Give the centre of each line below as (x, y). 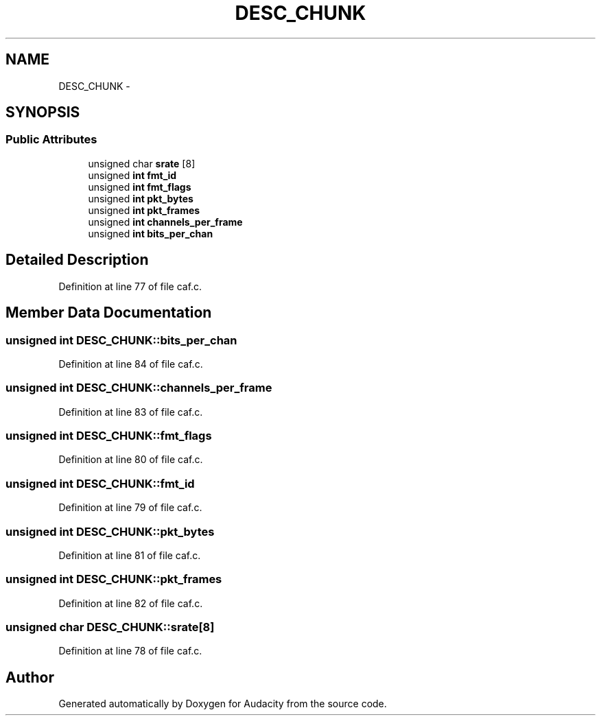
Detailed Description (77, 260)
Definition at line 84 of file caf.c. (131, 364)
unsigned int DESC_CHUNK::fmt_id (100, 483)
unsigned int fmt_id (132, 175)
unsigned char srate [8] (142, 163)
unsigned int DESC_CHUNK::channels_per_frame (139, 388)
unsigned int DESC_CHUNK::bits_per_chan (121, 340)
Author (30, 677)
